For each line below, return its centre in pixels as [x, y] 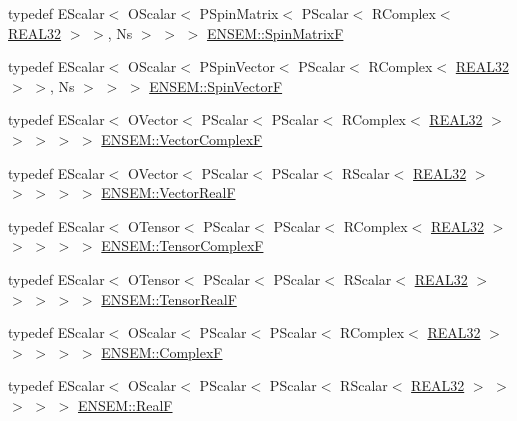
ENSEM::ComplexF [162, 351]
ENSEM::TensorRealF [169, 298]
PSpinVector [237, 66]
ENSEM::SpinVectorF [216, 85]
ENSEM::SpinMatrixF [275, 32]
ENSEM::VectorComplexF [182, 138]
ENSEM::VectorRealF [168, 192]
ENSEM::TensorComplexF [182, 245]
